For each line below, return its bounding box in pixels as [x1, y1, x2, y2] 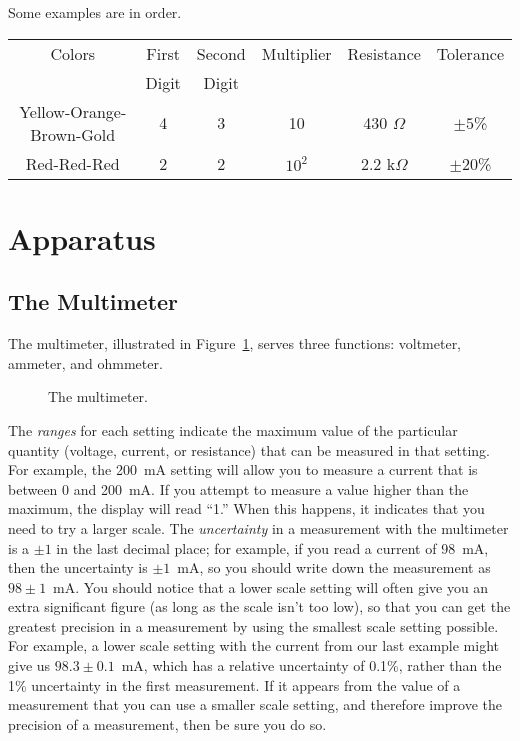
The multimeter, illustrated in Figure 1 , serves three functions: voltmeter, [8, 333, 462, 354]
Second [196, 41, 246, 65]
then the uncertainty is [8, 557, 148, 578]
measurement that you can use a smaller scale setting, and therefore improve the [8, 694, 503, 715]
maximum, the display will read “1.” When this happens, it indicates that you [8, 498, 485, 519]
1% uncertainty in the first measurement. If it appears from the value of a [8, 674, 461, 695]
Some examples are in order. [8, 2, 182, 22]
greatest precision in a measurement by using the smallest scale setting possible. [8, 615, 499, 636]
